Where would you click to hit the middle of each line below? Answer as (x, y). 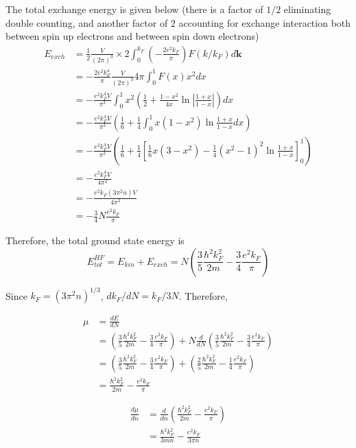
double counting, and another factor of (87, 22)
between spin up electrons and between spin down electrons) (132, 36)
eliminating (307, 9)
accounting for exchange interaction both (265, 22)
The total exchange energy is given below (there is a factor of (134, 9)
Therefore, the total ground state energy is (95, 240)
